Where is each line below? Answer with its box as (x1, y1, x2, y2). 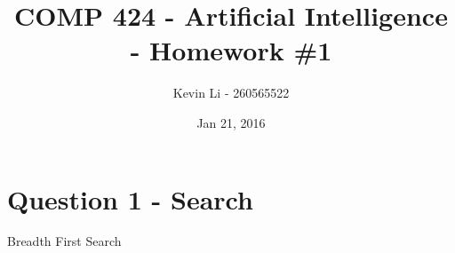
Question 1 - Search (7, 180, 253, 217)
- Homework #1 (130, 32, 332, 68)
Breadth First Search (7, 232, 122, 250)
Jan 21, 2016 (196, 113, 266, 131)
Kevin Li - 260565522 (172, 83, 290, 102)
